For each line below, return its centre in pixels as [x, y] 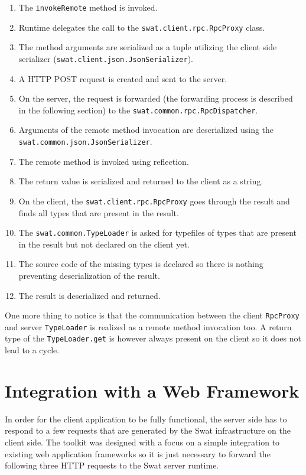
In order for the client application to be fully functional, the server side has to [146, 419]
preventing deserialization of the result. [89, 275]
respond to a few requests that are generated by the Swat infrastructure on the [148, 430]
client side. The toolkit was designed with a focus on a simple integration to [142, 442]
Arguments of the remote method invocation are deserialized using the [146, 130]
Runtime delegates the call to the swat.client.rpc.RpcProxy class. [142, 27]
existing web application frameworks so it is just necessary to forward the [138, 453]
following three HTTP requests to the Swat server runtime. [112, 465]
